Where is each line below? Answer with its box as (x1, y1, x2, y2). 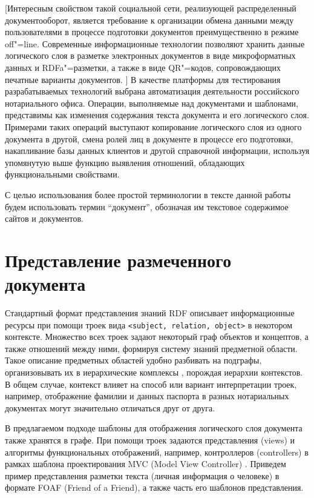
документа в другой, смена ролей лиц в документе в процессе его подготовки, (5, 132, 293, 145)
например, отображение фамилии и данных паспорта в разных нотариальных (5, 390, 289, 402)
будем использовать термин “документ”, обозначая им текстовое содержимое (5, 200, 289, 213)
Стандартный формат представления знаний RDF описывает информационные (5, 307, 295, 319)
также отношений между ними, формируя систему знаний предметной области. (5, 342, 298, 354)
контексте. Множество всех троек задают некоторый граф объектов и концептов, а (5, 330, 309, 343)
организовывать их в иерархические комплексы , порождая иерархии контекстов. (5, 366, 303, 379)
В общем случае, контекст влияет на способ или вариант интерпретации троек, (5, 377, 297, 390)
